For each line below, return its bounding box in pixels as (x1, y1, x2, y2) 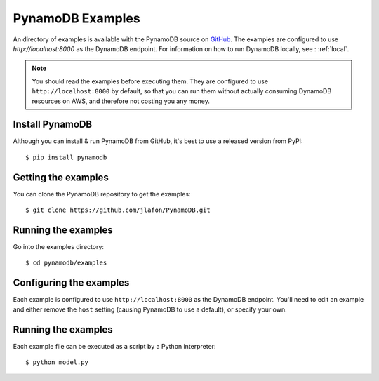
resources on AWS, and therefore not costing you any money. (32, 97, 210, 105)
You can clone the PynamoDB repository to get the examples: (13, 189, 191, 198)
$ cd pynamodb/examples (25, 259, 107, 267)
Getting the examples (13, 171, 109, 183)
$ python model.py (25, 358, 89, 366)
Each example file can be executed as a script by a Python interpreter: (13, 342, 216, 350)
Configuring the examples (13, 277, 130, 289)
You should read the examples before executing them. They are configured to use (32, 77, 269, 86)
